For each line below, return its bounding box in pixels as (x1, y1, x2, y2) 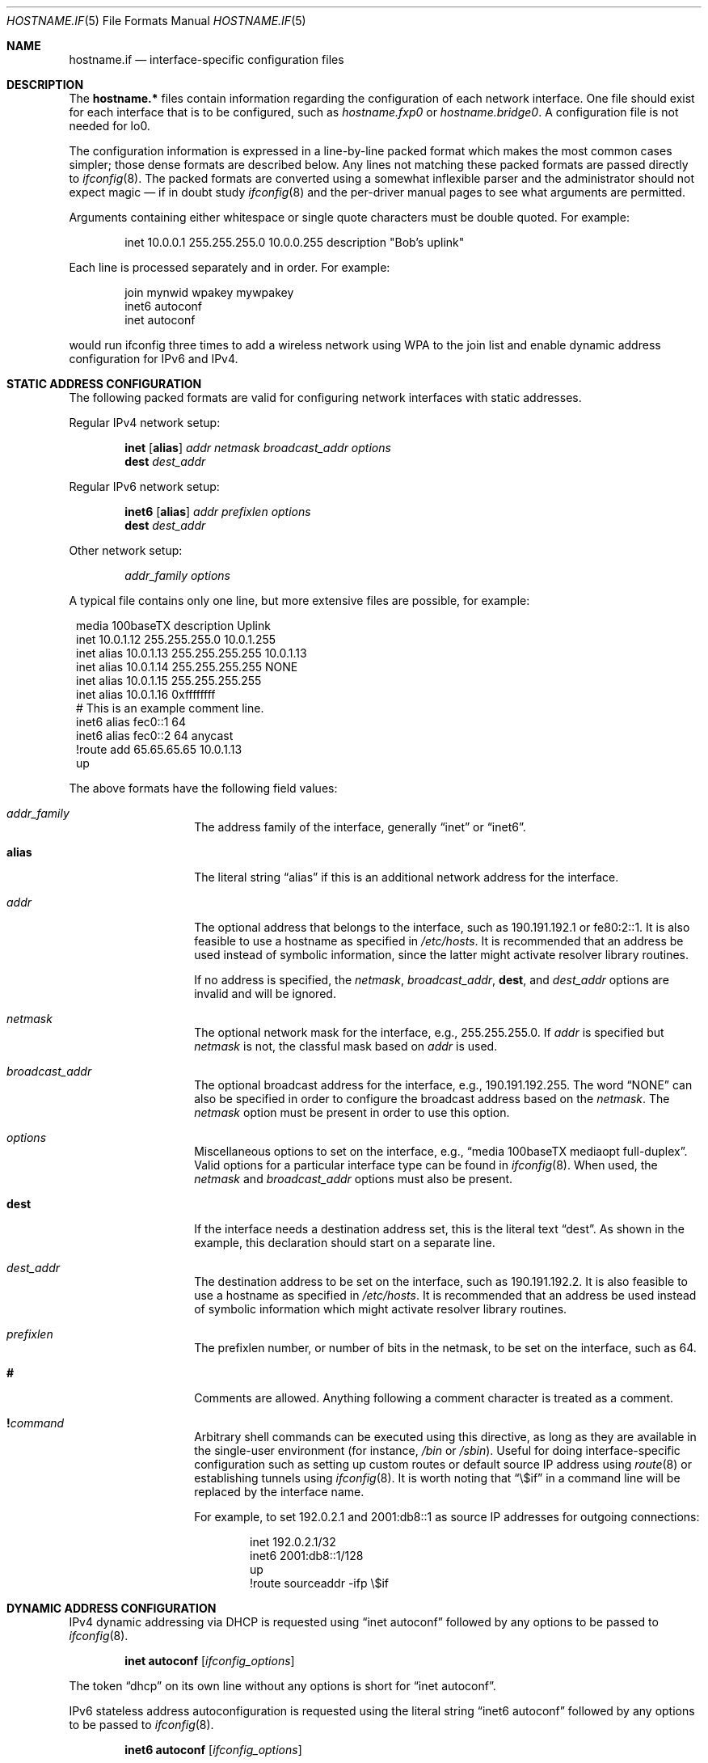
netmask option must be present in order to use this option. (194, 1106, 510, 1119)
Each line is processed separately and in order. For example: (69, 260, 390, 274)
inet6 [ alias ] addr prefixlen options (124, 505, 311, 518)
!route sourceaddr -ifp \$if (250, 1576, 390, 1590)
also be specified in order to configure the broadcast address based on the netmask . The (194, 1092, 670, 1106)
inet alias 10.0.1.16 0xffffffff (76, 687, 216, 701)
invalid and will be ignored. (194, 987, 336, 1000)
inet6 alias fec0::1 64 (76, 715, 187, 729)
